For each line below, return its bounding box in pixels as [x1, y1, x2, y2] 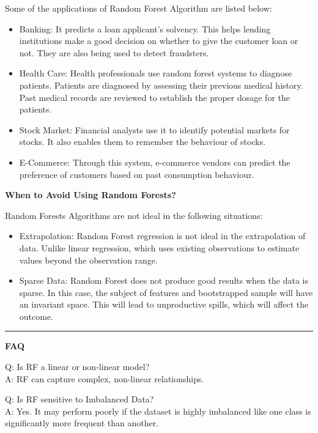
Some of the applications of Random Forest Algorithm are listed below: [5, 2, 272, 14]
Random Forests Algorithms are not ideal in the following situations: [5, 209, 263, 221]
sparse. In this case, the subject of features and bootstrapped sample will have [19, 286, 313, 298]
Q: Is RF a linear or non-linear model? [5, 360, 150, 373]
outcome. [19, 309, 54, 322]
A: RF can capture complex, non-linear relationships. [5, 372, 204, 385]
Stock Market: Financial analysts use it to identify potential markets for [19, 123, 290, 136]
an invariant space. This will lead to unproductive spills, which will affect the [19, 298, 309, 311]
